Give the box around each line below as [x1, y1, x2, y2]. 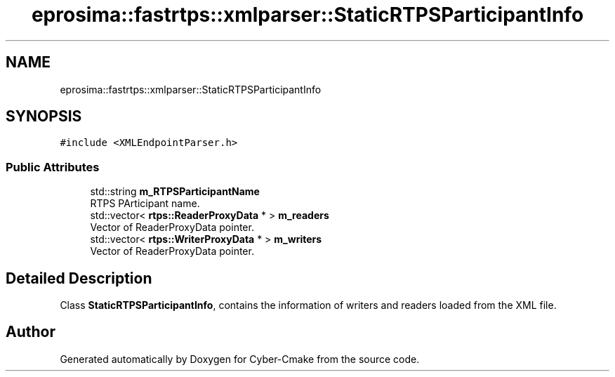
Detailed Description [6, 269, 152, 287]
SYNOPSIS [6, 107, 82, 126]
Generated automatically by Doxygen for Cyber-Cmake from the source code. [60, 352, 420, 365]
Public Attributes [6, 159, 100, 174]
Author [6, 323, 55, 341]
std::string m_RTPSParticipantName [90, 185, 260, 198]
